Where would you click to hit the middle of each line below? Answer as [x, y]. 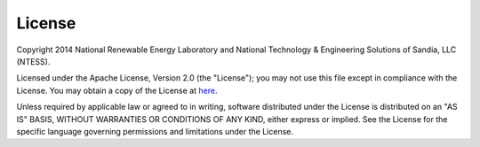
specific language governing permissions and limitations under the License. [155, 131]
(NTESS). [33, 61]
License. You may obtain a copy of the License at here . [117, 90]
